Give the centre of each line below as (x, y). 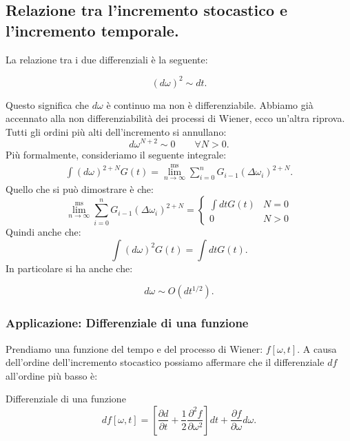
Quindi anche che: (43, 232)
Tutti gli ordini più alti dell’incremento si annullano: (116, 131)
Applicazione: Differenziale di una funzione (127, 323)
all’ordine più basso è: (52, 375)
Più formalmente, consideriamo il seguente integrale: (116, 154)
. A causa (317, 348)
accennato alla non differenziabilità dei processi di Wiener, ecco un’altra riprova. (175, 118)
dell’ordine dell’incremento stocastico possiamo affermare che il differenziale (165, 362)
